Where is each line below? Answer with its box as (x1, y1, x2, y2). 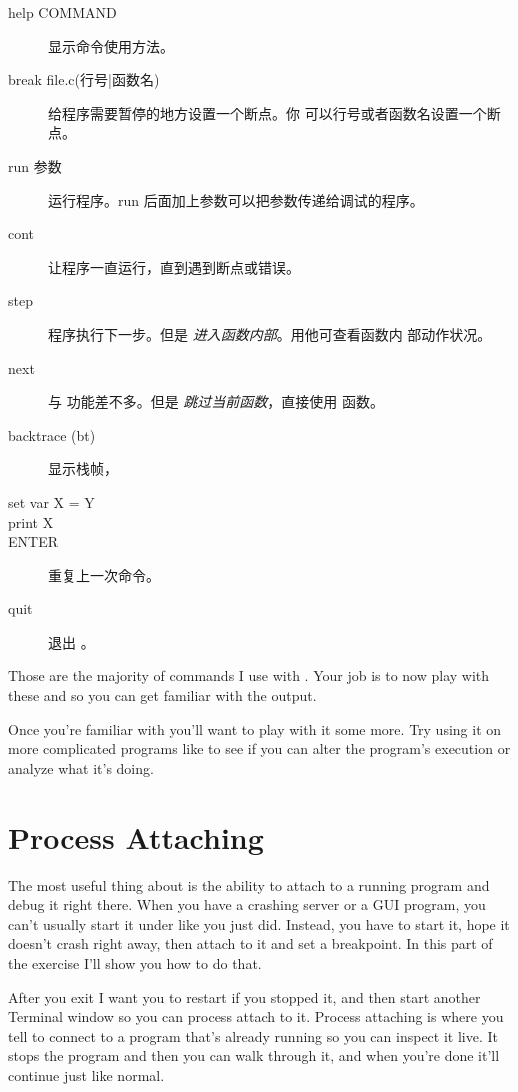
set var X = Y (8, 491, 95, 512)
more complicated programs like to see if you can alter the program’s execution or (8, 738, 511, 759)
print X (8, 511, 54, 532)
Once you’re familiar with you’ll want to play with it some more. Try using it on (8, 718, 502, 739)
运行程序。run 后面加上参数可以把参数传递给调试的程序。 (48, 189, 424, 210)
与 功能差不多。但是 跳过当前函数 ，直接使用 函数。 (48, 391, 384, 412)
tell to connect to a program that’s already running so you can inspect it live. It (8, 1025, 498, 1046)
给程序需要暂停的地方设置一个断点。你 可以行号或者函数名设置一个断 (48, 102, 501, 123)
